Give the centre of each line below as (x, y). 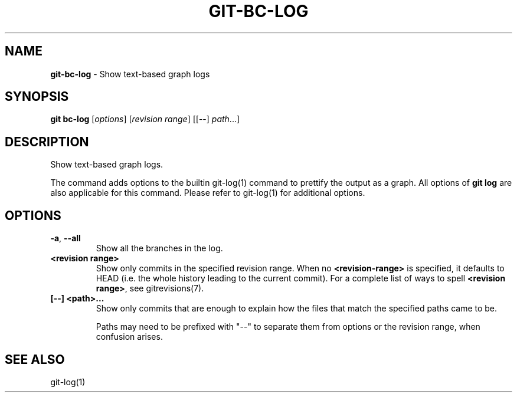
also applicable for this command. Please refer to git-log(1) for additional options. (208, 193)
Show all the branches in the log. (159, 248)
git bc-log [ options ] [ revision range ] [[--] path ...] (145, 119)
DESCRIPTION (47, 142)
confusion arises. (129, 337)
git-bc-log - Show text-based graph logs (130, 74)
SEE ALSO (35, 359)
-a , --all (66, 238)
